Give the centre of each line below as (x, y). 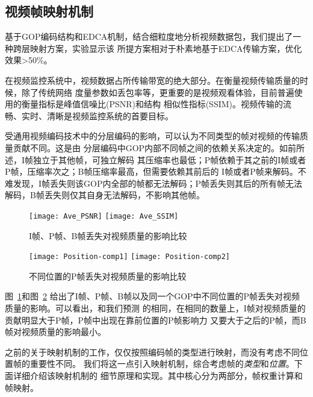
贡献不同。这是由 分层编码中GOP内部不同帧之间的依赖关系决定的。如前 (155, 147)
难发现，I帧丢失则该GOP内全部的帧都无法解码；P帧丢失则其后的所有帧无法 (154, 183)
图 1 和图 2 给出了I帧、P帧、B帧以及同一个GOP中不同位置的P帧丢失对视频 (153, 296)
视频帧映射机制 (49, 11)
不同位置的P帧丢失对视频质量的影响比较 (108, 276)
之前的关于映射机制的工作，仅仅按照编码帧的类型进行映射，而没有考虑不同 (152, 352)
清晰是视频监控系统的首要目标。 (110, 115)
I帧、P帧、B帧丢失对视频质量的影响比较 (108, 235)
